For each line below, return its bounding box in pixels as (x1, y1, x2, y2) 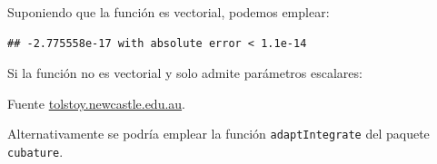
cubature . (7, 142, 64, 161)
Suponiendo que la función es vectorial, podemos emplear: (7, 3, 330, 21)
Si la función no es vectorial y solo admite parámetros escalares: (7, 63, 363, 82)
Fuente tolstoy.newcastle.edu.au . (7, 93, 185, 112)
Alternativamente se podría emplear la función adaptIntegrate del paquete (7, 124, 430, 143)
